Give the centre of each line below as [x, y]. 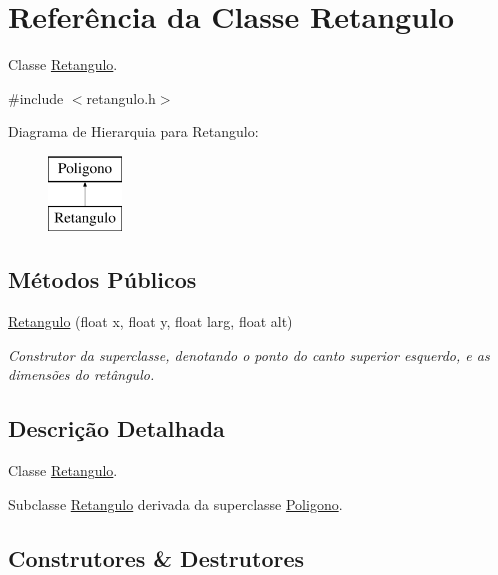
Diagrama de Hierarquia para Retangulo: [133, 131]
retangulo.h [121, 97]
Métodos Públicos [102, 279]
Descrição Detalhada [116, 428]
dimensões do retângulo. [81, 374]
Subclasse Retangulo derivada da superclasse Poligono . [175, 503]
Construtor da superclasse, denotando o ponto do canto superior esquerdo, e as [249, 354]
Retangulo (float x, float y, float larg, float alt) [150, 321]
